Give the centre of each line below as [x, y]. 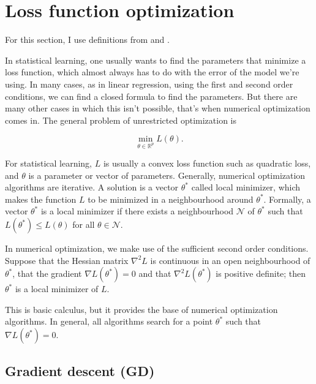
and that [155, 273]
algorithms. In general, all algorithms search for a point [109, 321]
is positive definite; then [261, 273]
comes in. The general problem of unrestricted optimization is [121, 120]
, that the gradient [47, 273]
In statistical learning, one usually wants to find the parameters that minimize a [156, 60]
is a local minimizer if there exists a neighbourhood [137, 211]
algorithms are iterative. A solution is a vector [92, 187]
